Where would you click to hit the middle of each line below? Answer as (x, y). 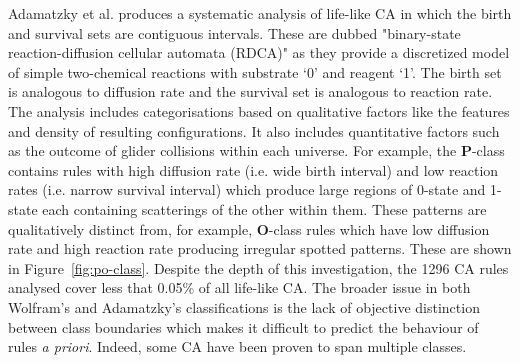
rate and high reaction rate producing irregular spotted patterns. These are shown (260, 248)
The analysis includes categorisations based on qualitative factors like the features (259, 110)
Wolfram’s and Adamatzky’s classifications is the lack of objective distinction (244, 306)
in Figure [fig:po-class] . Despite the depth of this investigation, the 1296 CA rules (258, 267)
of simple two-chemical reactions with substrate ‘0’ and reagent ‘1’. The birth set (255, 71)
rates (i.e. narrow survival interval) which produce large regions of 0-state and (247, 189)
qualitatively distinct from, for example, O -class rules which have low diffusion (249, 228)
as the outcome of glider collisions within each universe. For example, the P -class (256, 150)
